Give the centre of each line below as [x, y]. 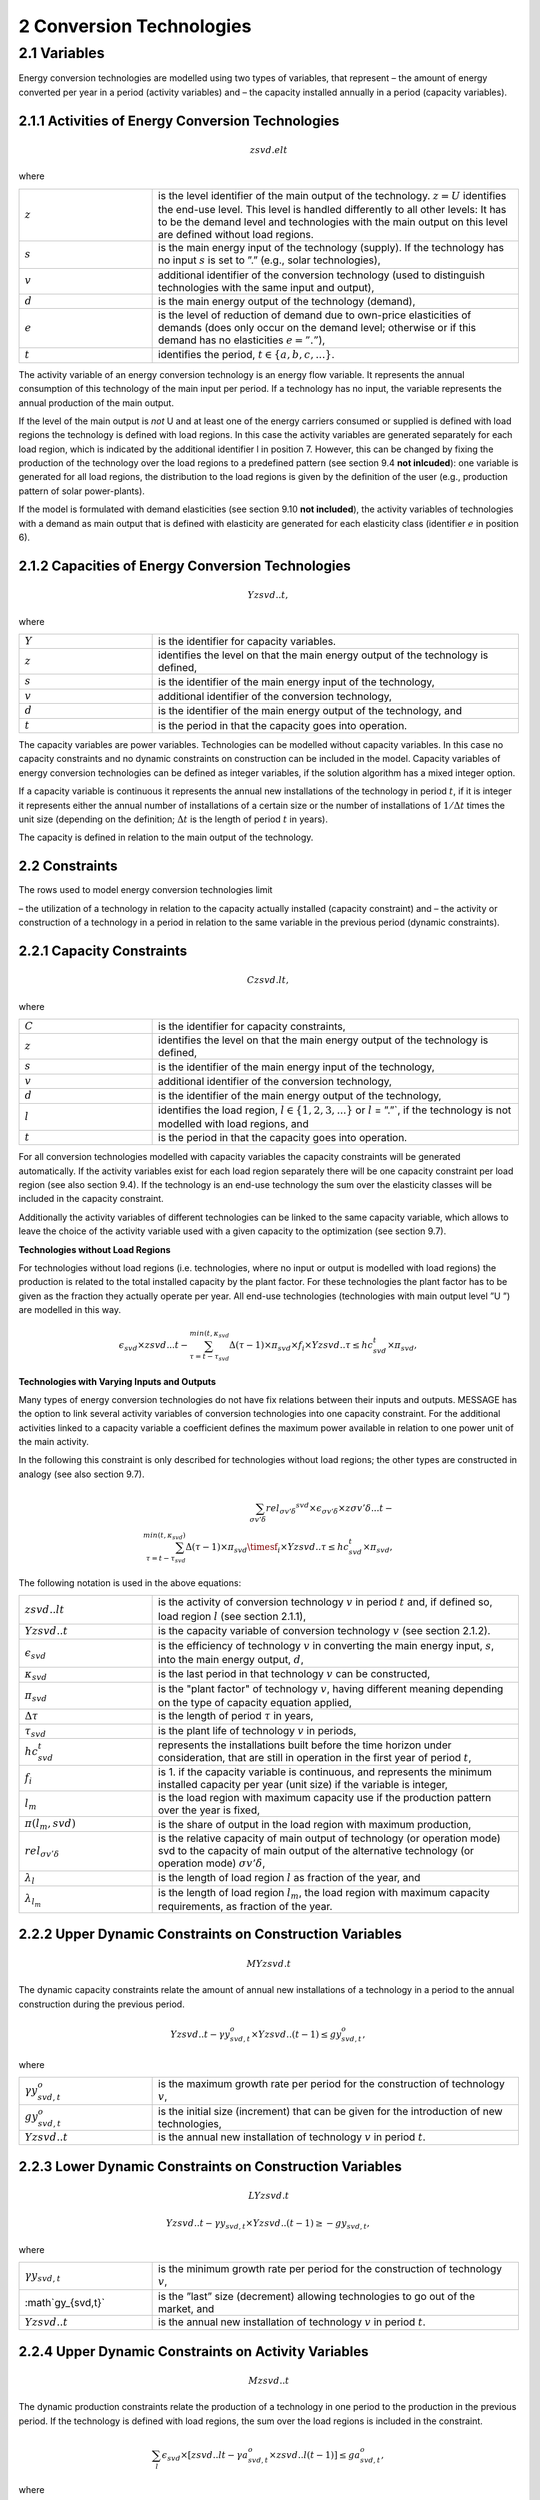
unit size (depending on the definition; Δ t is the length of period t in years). [173, 819]
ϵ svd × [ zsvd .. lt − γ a [205, 2456]
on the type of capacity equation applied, [255, 1703]
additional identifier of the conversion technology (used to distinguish [321, 275]
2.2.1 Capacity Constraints [103, 950]
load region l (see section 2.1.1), [232, 1616]
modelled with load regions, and [233, 1123]
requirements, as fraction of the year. [245, 1906]
